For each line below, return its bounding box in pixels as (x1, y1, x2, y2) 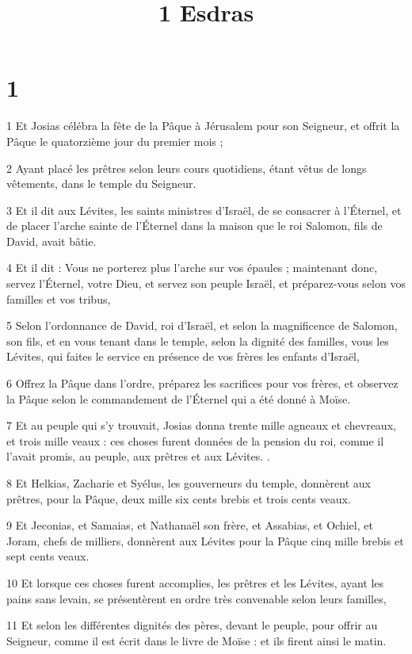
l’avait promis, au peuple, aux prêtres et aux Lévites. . (6, 448, 270, 465)
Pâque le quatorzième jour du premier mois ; (6, 132, 223, 149)
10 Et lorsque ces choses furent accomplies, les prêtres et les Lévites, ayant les (6, 574, 384, 591)
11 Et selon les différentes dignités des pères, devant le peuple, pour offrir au (6, 617, 378, 633)
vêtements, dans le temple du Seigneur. (6, 175, 196, 192)
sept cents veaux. (6, 548, 90, 564)
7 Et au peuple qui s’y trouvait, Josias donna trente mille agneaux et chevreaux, (6, 417, 396, 434)
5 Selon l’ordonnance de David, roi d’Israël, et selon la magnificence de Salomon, (6, 317, 398, 334)
